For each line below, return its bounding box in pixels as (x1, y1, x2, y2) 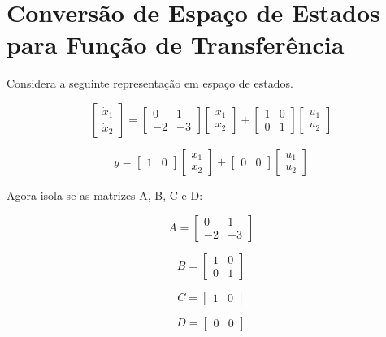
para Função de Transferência (7, 28, 345, 61)
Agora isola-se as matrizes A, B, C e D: (7, 186, 203, 203)
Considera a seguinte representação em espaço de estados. (7, 75, 293, 92)
